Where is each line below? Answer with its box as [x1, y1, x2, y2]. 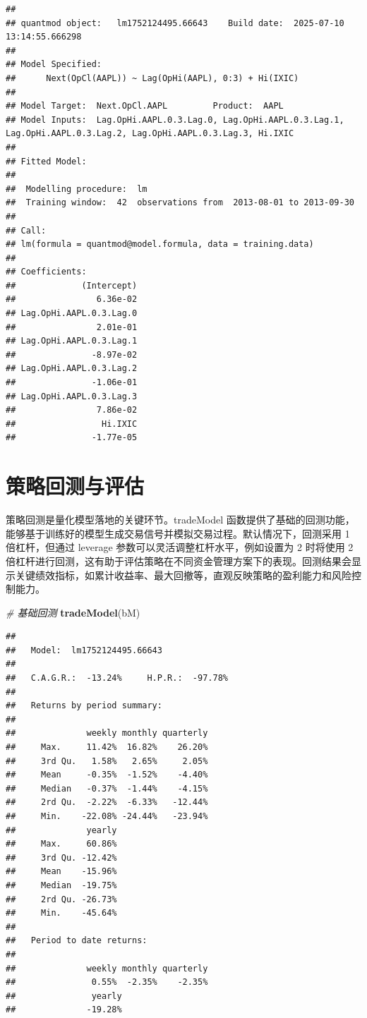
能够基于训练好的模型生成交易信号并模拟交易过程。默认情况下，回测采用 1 [6, 526, 350, 540]
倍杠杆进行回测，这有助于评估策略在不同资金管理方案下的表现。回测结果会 [6, 553, 351, 568]
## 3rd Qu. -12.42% [6, 852, 117, 863]
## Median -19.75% [6, 880, 117, 890]
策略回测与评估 [6, 471, 145, 500]
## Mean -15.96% [6, 866, 117, 877]
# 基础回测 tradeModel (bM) [6, 605, 140, 619]
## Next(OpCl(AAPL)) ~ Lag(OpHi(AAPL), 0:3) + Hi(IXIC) [6, 73, 299, 83]
